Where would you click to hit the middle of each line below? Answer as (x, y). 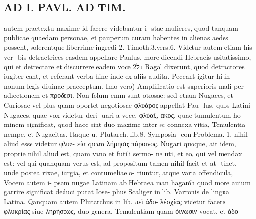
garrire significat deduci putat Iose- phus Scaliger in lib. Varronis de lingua (117, 192)
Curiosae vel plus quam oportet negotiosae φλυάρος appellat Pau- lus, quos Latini (127, 105)
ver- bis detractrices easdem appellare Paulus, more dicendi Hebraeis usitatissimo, (128, 56)
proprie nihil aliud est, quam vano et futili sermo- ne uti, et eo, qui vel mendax (123, 153)
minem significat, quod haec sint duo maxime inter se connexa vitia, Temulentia (125, 124)
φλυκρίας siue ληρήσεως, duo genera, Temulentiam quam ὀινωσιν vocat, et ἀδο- (122, 211)
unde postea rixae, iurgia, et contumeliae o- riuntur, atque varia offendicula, (119, 172)
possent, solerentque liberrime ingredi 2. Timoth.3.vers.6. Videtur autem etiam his (128, 47)
